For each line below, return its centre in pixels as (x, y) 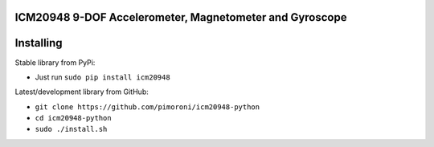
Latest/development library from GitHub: (82, 92)
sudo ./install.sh (71, 129)
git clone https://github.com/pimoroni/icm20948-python (147, 107)
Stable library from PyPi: (55, 62)
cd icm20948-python (73, 118)
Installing (39, 43)
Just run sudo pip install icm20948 (102, 77)
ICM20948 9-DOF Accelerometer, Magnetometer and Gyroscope (181, 17)
